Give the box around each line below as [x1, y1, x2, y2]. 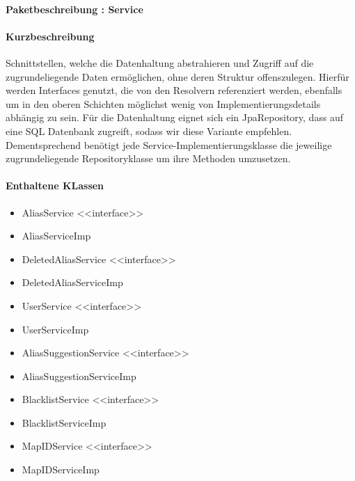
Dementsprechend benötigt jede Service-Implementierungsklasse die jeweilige [6, 137, 332, 152]
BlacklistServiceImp [22, 415, 106, 429]
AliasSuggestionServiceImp [22, 368, 136, 383]
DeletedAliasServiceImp [22, 275, 123, 290]
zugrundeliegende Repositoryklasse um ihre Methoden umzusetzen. [6, 151, 291, 166]
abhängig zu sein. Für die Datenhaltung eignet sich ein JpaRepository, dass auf [6, 110, 344, 125]
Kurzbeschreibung [6, 29, 95, 43]
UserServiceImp [22, 322, 89, 336]
